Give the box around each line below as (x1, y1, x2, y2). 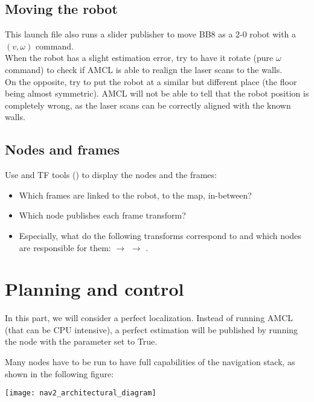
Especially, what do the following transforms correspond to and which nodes (19, 229, 301, 241)
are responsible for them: (19, 241, 111, 254)
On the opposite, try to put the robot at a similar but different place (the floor (5, 75, 297, 88)
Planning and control (5, 276, 184, 301)
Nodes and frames (5, 140, 120, 159)
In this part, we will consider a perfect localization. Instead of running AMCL (5, 311, 293, 324)
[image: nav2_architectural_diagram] (5, 389, 156, 398)
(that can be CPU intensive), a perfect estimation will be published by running (5, 323, 298, 336)
